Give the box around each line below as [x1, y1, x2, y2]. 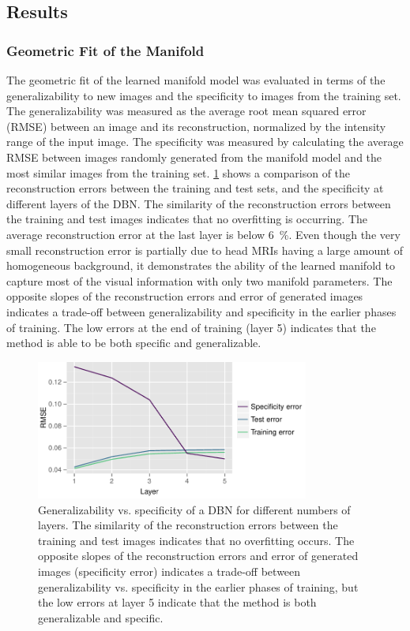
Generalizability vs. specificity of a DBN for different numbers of [38, 501, 351, 517]
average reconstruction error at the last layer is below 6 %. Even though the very [6, 226, 401, 242]
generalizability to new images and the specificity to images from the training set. [6, 87, 401, 103]
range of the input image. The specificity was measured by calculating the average [6, 133, 404, 150]
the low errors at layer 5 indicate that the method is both [38, 594, 317, 610]
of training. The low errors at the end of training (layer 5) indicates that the [6, 319, 376, 335]
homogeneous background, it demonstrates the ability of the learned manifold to [6, 257, 395, 274]
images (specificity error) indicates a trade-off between [38, 563, 301, 580]
